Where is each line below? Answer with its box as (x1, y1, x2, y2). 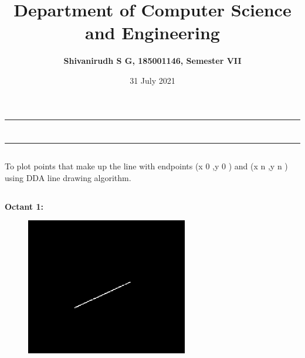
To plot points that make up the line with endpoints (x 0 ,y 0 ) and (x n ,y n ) (5, 160, 288, 172)
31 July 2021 (130, 74, 175, 86)
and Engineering (85, 21, 220, 45)
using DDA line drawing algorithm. (5, 171, 131, 183)
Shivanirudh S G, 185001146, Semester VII (63, 54, 242, 67)
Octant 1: (5, 200, 43, 212)
